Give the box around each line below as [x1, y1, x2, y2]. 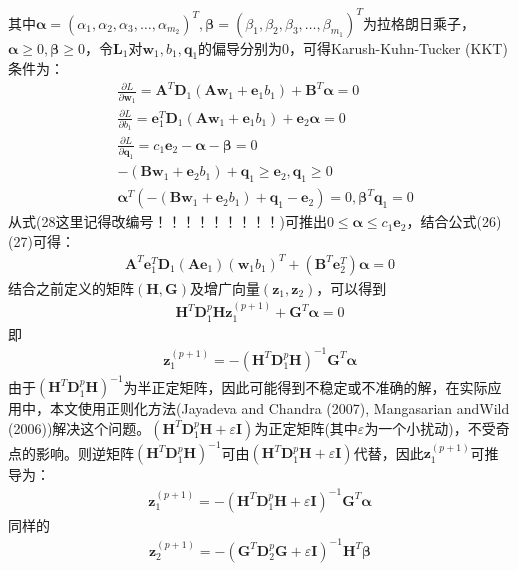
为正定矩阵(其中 [254, 417, 358, 438]
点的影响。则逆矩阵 [8, 442, 134, 463]
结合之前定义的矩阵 [8, 277, 134, 298]
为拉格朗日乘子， [362, 12, 475, 33]
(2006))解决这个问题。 [8, 417, 151, 438]
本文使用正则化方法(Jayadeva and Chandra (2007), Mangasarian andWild [49, 398, 510, 419]
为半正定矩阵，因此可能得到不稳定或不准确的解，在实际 [123, 376, 488, 397]
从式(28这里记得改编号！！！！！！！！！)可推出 [8, 211, 327, 232]
